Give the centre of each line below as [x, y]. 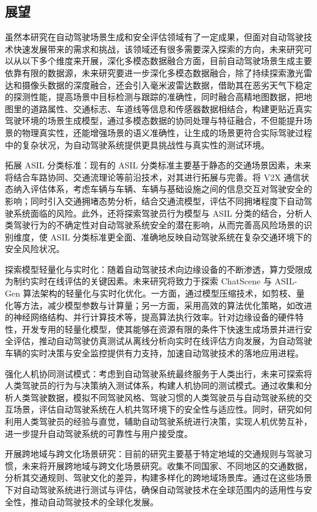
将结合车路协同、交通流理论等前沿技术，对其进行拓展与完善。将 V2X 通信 [153, 177]
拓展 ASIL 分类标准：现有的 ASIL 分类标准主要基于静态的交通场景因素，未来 [158, 165]
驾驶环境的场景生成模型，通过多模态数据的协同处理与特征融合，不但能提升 [154, 121]
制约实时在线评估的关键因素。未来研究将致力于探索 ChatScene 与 [142, 281]
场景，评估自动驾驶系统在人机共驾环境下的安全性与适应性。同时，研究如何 [162, 409]
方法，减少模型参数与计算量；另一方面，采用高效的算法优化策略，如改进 [167, 305]
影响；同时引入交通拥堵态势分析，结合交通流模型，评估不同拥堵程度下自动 [154, 200]
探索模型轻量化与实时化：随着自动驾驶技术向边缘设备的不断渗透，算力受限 [154, 269]
